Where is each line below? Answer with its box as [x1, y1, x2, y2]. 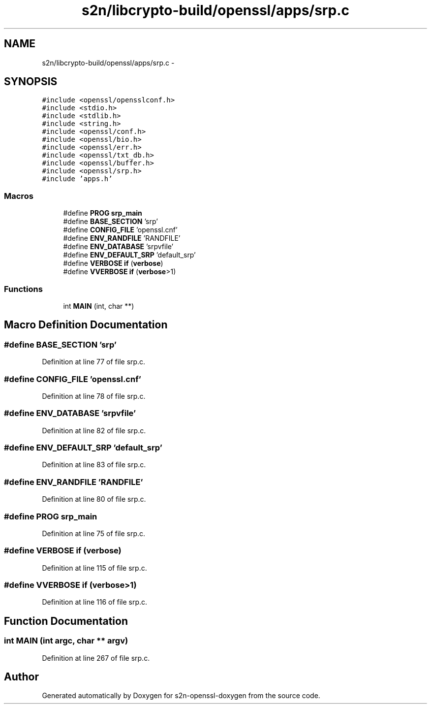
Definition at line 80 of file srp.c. [42, 495, 146, 504]
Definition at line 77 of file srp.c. [42, 357, 146, 366]
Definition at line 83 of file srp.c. [42, 460, 146, 469]
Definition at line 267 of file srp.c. [42, 653, 150, 662]
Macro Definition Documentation [4, 319, 168, 331]
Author [4, 671, 39, 683]
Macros [4, 191, 33, 201]
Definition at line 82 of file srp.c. [42, 426, 146, 435]
